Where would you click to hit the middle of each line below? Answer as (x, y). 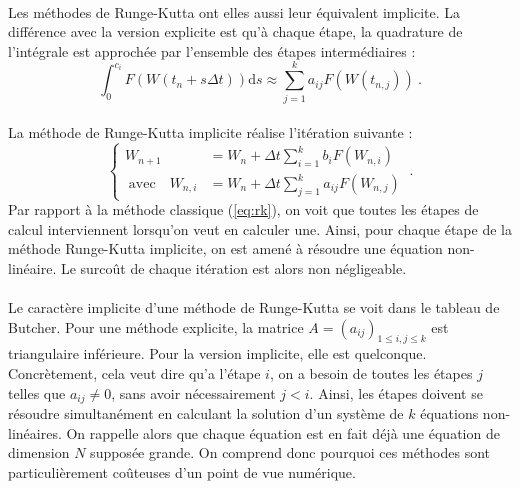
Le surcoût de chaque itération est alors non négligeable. (233, 267)
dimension (39, 452)
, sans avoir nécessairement (193, 392)
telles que (37, 392)
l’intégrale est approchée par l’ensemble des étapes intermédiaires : (212, 50)
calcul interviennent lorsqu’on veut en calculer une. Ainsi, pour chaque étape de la (260, 228)
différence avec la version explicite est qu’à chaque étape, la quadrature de (235, 31)
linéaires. (35, 432)
